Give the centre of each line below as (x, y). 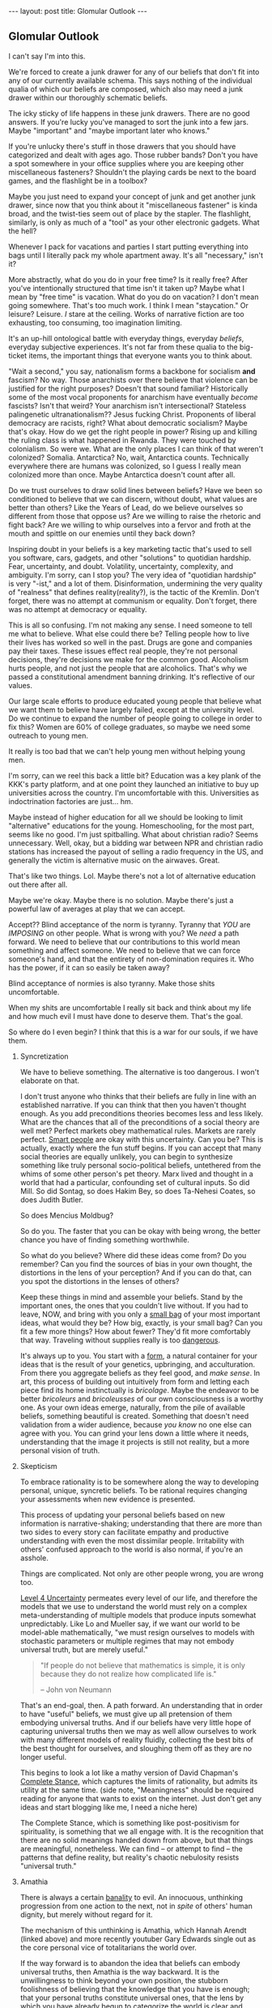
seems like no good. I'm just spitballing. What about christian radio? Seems (134, 834)
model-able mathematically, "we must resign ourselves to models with (137, 1632)
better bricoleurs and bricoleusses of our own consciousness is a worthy (142, 1398)
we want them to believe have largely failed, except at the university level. (132, 709)
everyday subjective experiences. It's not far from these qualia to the (123, 347)
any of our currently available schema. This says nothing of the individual (130, 80)
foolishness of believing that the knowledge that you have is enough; (135, 1989)
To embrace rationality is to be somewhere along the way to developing (139, 1482)
